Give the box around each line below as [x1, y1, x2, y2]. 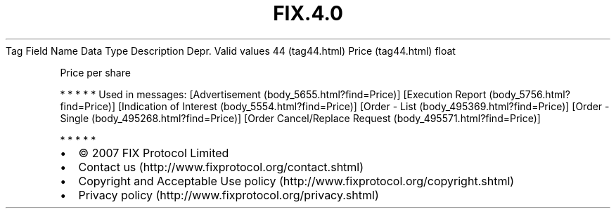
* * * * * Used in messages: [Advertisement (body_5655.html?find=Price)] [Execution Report [60, 88, 487, 100]
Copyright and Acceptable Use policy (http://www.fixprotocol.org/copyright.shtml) [78, 173, 515, 188]
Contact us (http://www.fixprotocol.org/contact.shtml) [78, 159, 364, 174]
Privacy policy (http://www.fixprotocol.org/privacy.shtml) [78, 187, 379, 202]
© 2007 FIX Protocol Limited [78, 145, 229, 160]
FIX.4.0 [273, 1, 343, 25]
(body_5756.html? [489, 88, 570, 100]
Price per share [60, 66, 131, 79]
